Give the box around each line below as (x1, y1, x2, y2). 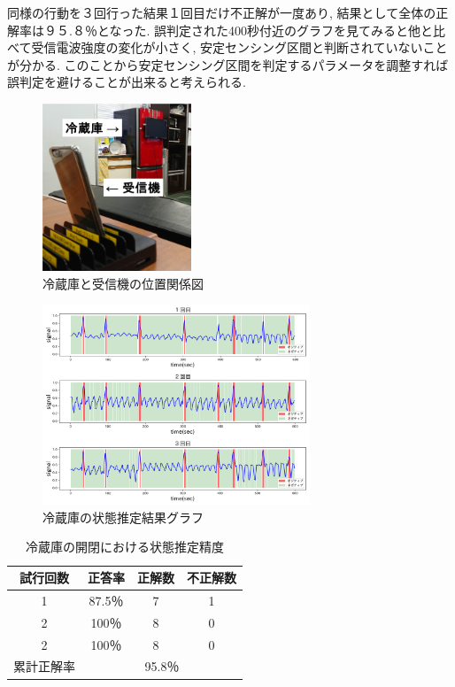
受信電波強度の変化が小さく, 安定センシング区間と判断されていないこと (31, 38, 448, 57)
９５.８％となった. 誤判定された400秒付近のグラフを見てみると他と (43, 20, 434, 39)
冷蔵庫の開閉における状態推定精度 (26, 537, 224, 556)
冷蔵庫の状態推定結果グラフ (42, 507, 204, 526)
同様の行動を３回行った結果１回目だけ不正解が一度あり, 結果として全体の (7, 4, 436, 21)
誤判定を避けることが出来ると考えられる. (7, 73, 246, 91)
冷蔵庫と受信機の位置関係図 (42, 274, 204, 292)
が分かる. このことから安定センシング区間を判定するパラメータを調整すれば (7, 55, 449, 73)
